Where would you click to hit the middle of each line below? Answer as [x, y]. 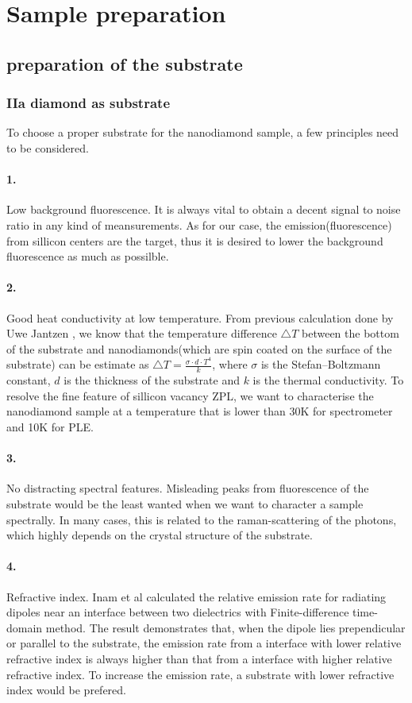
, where [230, 364]
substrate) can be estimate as [78, 364]
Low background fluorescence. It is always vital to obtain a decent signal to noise [204, 209]
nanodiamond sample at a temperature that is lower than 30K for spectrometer [200, 411]
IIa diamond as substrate [89, 103]
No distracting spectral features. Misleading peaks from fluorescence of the [188, 488]
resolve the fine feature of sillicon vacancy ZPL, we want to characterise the [190, 395]
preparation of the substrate [125, 63]
